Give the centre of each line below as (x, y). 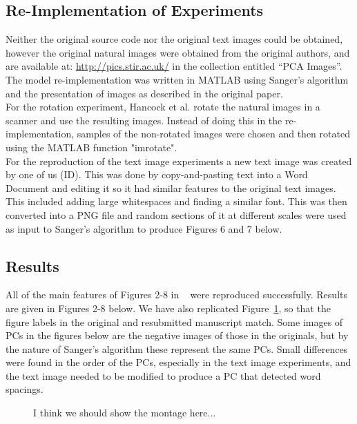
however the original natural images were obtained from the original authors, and (178, 52)
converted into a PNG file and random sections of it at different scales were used (176, 214)
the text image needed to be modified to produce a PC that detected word (163, 375)
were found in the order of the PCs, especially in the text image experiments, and (178, 362)
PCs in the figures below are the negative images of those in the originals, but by (177, 335)
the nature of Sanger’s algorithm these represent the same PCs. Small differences (177, 348)
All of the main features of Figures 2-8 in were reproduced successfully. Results (176, 295)
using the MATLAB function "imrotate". (91, 147)
